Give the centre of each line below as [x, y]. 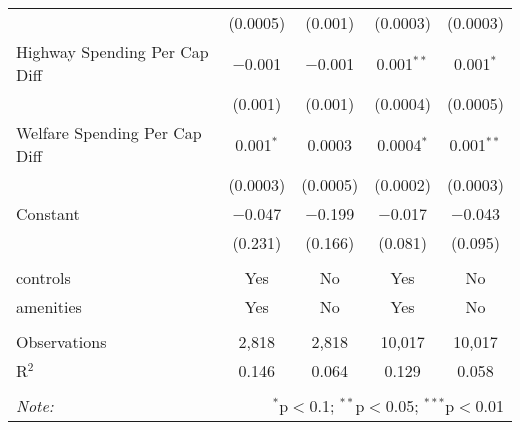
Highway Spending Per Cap [112, 51]
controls [43, 277]
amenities [49, 306]
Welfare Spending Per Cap [109, 132]
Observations [61, 341]
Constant [48, 213]
